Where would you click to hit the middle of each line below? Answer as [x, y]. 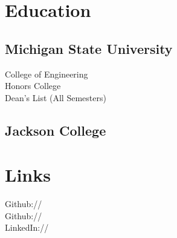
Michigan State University [89, 48]
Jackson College [56, 130]
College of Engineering [47, 74]
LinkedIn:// [27, 227]
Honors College [33, 86]
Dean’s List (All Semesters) [56, 97]
